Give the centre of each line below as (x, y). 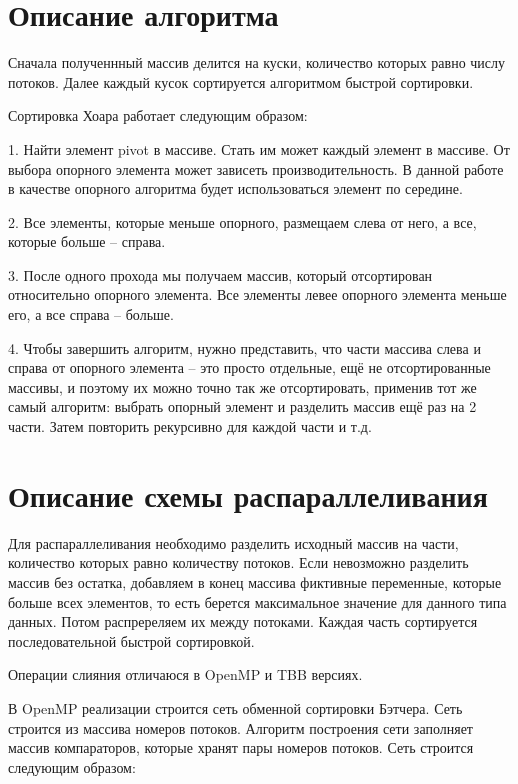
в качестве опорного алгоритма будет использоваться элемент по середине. (235, 188)
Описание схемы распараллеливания (248, 494)
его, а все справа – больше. (91, 314)
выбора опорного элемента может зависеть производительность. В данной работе (256, 168)
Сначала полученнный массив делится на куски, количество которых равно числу (257, 62)
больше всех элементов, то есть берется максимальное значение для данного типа (257, 601)
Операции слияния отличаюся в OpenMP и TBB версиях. (185, 674)
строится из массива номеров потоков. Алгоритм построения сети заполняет (240, 727)
